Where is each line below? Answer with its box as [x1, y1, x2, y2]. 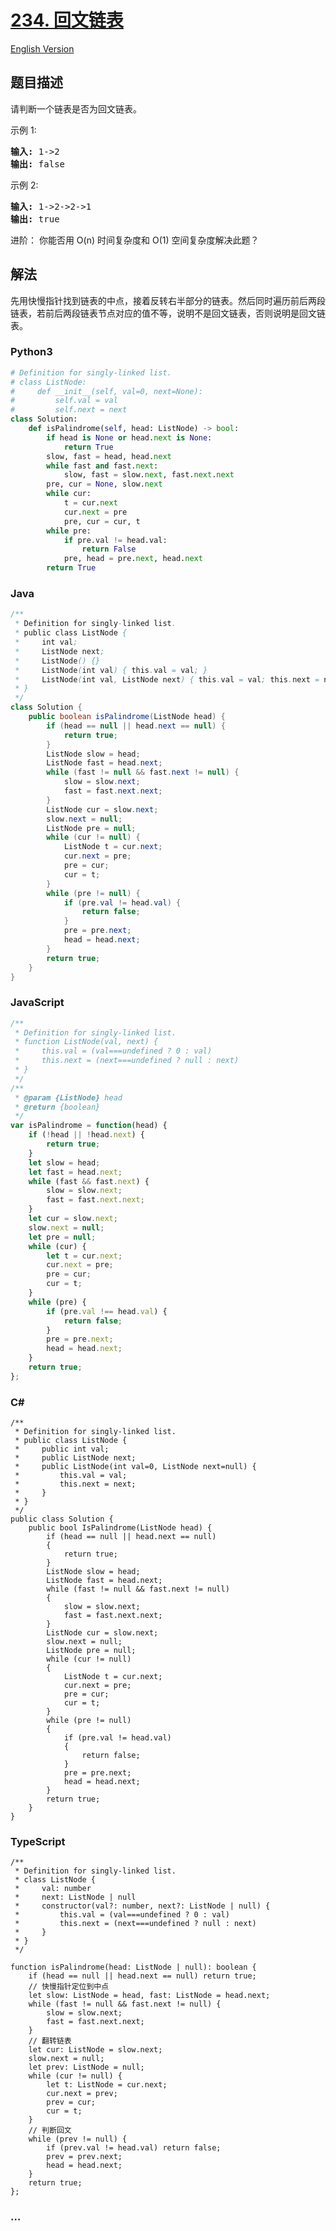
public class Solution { [10, 1514, 114, 1525]
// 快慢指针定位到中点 [28, 1982, 110, 1992]
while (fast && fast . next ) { [28, 1176, 150, 1186]
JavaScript [10, 996, 65, 1010]
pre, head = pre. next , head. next [63, 554, 203, 564]
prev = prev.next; [46, 2152, 123, 2162]
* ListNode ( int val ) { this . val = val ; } [14, 665, 208, 675]
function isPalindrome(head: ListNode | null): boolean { [10, 1962, 257, 1973]
